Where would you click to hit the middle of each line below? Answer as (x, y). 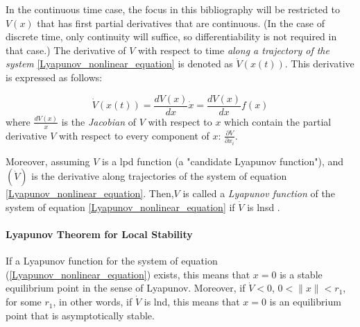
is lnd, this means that (192, 302)
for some (24, 302)
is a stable (301, 274)
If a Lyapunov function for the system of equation (112, 261)
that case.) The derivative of (66, 50)
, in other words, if (93, 302)
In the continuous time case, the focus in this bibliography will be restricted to (173, 9)
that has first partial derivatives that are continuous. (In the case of (181, 23)
